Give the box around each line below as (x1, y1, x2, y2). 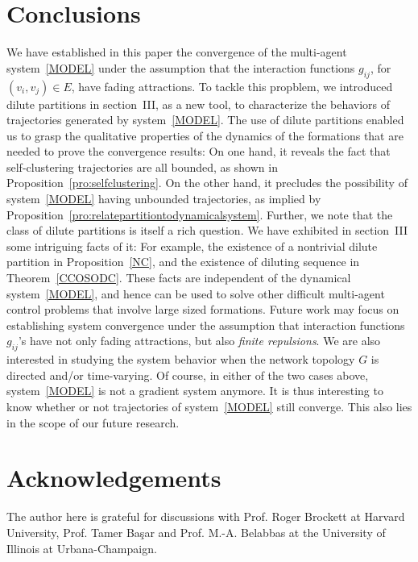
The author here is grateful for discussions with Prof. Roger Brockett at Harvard (6, 508, 405, 525)
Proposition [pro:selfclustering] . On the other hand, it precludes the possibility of (6, 174, 408, 191)
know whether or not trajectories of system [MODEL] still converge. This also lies (6, 398, 412, 414)
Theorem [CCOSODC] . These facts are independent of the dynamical (6, 269, 351, 286)
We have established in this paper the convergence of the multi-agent (6, 44, 347, 60)
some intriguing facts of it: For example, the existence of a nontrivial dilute (6, 237, 378, 254)
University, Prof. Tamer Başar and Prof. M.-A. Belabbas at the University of (6, 523, 386, 540)
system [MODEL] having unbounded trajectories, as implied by (6, 190, 321, 207)
